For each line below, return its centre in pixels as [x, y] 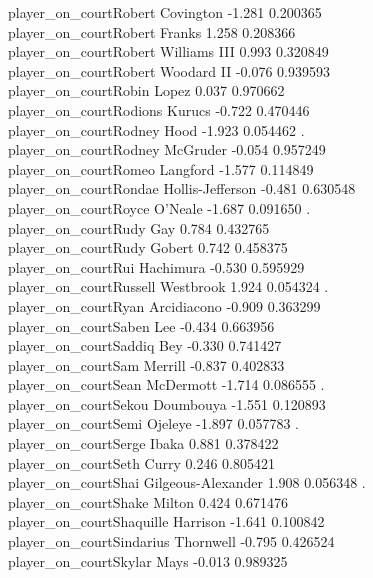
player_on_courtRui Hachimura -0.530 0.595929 [156, 266]
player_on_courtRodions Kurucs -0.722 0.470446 [159, 109]
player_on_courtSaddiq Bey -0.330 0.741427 [145, 345]
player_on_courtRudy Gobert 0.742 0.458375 [148, 247]
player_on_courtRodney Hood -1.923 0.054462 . [156, 129]
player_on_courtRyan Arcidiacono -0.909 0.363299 [164, 305]
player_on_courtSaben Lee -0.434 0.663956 [141, 325]
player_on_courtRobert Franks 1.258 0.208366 [152, 31]
